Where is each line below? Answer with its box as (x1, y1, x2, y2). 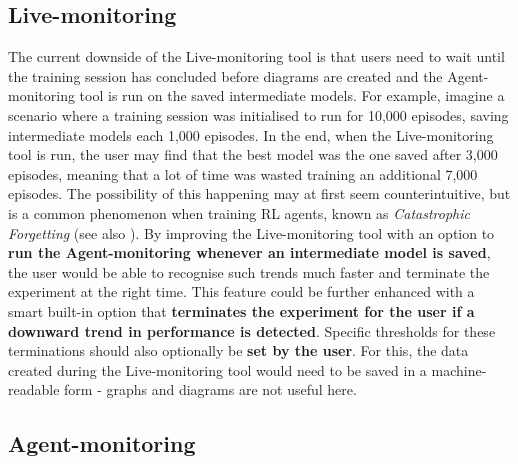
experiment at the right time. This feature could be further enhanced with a (8, 281, 475, 302)
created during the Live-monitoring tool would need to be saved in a (8, 359, 427, 380)
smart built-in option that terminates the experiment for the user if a (8, 300, 475, 321)
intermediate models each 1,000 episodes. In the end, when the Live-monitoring (8, 124, 494, 145)
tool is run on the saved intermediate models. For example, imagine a (79, 85, 505, 106)
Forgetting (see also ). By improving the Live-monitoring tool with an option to (8, 222, 495, 243)
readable (8, 379, 60, 400)
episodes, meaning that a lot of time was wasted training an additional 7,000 (8, 163, 478, 184)
